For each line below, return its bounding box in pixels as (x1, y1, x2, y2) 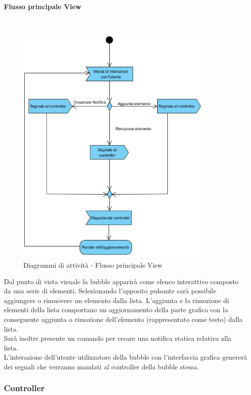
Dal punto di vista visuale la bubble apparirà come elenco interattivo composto (4, 276, 239, 286)
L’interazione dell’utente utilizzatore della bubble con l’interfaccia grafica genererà (4, 352, 247, 362)
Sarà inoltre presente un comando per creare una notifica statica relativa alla (4, 333, 232, 343)
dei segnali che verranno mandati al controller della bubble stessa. (4, 361, 199, 371)
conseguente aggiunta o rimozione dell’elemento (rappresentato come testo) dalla (4, 314, 243, 324)
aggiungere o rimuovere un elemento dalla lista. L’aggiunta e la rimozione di (4, 295, 229, 305)
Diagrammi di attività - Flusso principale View (23, 259, 162, 270)
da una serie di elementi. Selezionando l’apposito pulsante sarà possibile (4, 286, 217, 296)
